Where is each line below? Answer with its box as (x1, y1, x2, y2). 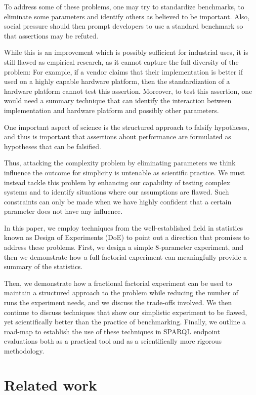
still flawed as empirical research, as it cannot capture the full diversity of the (4, 56, 239, 67)
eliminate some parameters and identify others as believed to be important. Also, (4, 11, 250, 21)
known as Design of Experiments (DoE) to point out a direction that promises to (4, 232, 250, 242)
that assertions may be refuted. (4, 30, 98, 40)
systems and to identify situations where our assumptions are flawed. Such (4, 187, 229, 197)
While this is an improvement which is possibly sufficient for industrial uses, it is (4, 47, 248, 57)
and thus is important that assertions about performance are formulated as (4, 131, 231, 142)
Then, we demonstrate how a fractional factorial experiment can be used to (4, 277, 232, 288)
